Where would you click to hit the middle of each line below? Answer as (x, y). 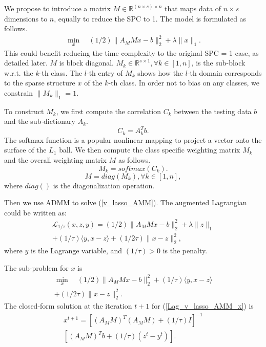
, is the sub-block (218, 63)
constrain (19, 92)
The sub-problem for (36, 267)
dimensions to (26, 18)
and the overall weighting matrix (55, 160)
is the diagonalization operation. (104, 185)
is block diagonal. (87, 63)
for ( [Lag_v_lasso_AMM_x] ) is (203, 306)
